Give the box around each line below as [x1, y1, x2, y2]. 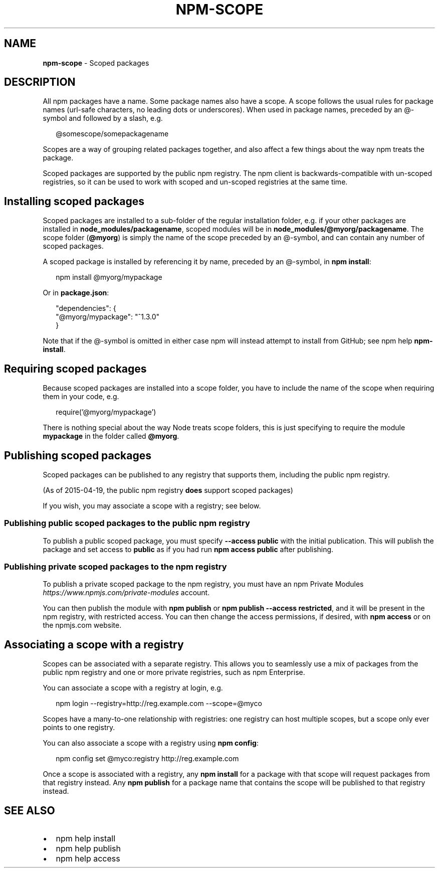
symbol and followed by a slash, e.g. [43, 114, 163, 123]
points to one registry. [43, 723, 115, 732]
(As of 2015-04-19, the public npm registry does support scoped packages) [43, 485, 293, 494]
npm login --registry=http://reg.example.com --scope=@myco [56, 699, 262, 708]
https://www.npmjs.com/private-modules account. [43, 588, 210, 597]
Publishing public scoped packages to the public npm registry [4, 518, 250, 529]
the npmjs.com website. [43, 621, 122, 630]
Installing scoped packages [4, 195, 144, 208]
